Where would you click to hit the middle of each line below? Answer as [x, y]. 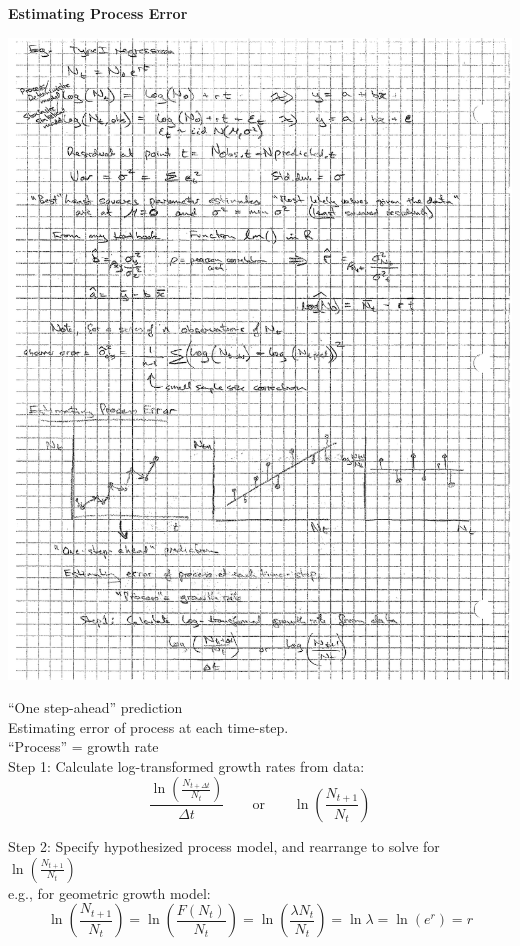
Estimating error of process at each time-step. [148, 726]
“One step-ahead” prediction [95, 707]
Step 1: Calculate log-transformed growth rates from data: [186, 765]
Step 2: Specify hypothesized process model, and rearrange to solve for [224, 845]
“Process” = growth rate [83, 746]
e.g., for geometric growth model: [109, 892]
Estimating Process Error [98, 13]
